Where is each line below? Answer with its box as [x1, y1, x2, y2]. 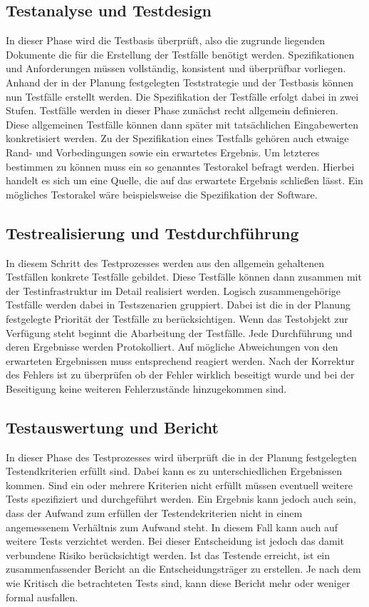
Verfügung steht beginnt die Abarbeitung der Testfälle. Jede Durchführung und [6, 325, 353, 340]
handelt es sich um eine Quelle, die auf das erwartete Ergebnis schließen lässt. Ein [6, 173, 363, 188]
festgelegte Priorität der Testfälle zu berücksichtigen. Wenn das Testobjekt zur [6, 311, 348, 326]
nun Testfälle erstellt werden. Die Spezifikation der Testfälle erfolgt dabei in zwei [6, 89, 359, 104]
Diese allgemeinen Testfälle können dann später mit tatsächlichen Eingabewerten [6, 116, 359, 131]
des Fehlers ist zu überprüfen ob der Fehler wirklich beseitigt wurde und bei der [6, 367, 355, 382]
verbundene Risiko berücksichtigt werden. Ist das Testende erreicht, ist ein [6, 547, 331, 562]
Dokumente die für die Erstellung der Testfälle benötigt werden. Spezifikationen [6, 46, 355, 61]
